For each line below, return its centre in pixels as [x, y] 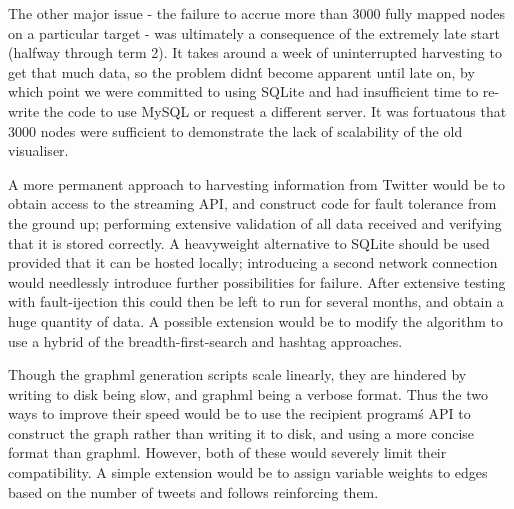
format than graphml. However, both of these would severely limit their [227, 452]
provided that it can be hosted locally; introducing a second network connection [253, 262]
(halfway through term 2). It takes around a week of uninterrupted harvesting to [255, 52]
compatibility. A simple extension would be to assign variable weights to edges [248, 472]
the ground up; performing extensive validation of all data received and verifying [255, 222]
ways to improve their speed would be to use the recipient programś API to [239, 413]
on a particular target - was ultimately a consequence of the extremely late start [254, 32]
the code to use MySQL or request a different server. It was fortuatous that [275, 110]
